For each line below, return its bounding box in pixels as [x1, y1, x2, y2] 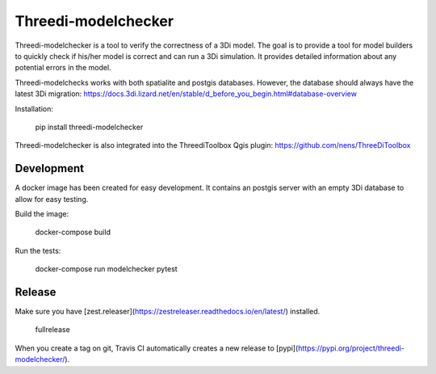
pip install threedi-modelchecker [35, 122, 144, 132]
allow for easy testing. [15, 194, 89, 204]
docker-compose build [35, 227, 111, 237]
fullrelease [35, 325, 70, 334]
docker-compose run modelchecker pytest [35, 264, 178, 274]
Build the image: [15, 208, 69, 218]
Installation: [15, 103, 54, 113]
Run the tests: [15, 246, 61, 255]
